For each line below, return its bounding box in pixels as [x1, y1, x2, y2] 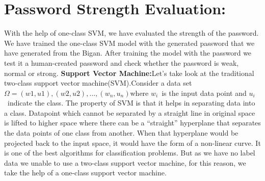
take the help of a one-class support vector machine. [4, 167, 167, 178]
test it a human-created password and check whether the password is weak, [4, 57, 239, 68]
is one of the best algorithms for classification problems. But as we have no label [4, 147, 255, 158]
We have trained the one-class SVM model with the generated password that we [4, 37, 255, 48]
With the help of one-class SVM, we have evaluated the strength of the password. [4, 28, 259, 38]
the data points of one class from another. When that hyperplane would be [4, 127, 238, 138]
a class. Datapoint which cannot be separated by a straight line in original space [4, 107, 255, 118]
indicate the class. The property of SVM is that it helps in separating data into [7, 97, 255, 108]
